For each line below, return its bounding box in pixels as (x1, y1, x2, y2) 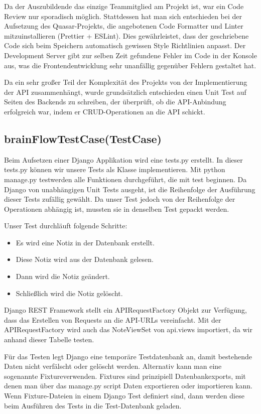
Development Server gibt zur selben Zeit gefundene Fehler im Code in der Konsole (4, 50, 257, 60)
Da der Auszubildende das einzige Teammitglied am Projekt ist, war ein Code (4, 1, 244, 11)
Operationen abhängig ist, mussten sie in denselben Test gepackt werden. (4, 203, 229, 214)
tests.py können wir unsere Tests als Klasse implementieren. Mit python (4, 164, 225, 175)
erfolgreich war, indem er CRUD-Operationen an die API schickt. (4, 106, 205, 116)
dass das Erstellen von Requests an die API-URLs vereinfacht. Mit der (4, 314, 221, 325)
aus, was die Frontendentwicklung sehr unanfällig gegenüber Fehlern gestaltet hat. (4, 60, 256, 70)
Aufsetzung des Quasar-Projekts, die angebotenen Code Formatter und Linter (4, 21, 243, 31)
